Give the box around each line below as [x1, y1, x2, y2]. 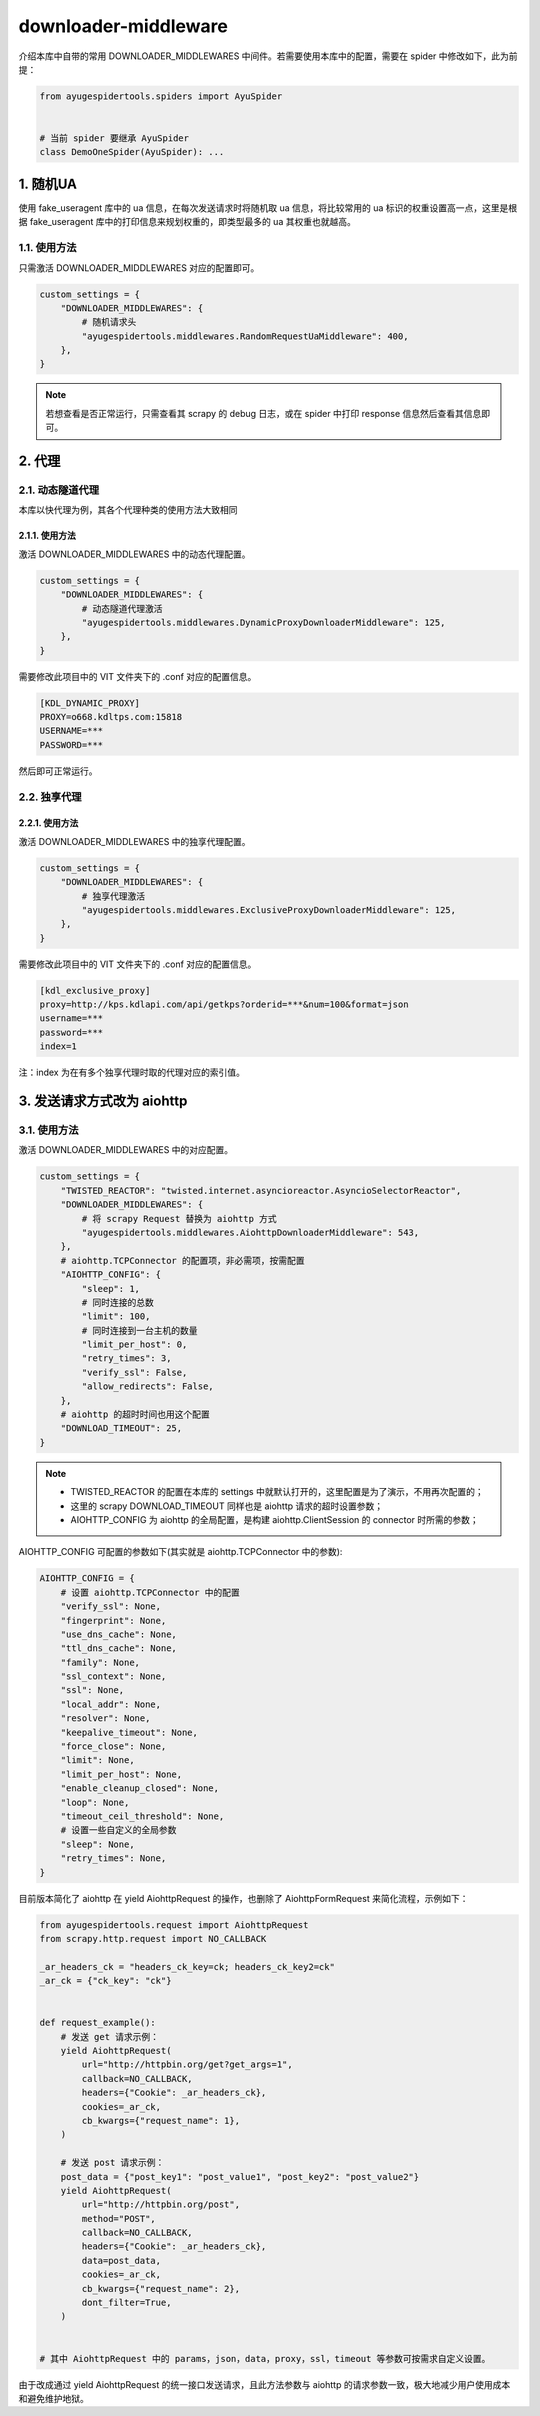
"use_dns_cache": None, [60, 1628, 177, 1640]
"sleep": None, [60, 1838, 135, 1850]
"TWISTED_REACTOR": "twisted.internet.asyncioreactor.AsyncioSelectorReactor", [60, 1185, 462, 1196]
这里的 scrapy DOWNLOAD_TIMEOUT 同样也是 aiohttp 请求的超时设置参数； [70, 1500, 384, 1512]
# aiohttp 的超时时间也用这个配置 [60, 1409, 210, 1420]
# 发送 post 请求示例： [60, 2157, 165, 2169]
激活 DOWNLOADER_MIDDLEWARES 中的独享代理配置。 [18, 835, 251, 847]
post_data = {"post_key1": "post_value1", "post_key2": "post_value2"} [60, 2171, 420, 2182]
